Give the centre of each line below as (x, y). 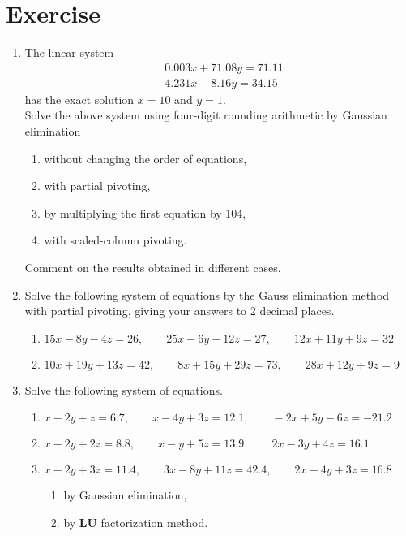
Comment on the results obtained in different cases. (153, 267)
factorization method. (154, 522)
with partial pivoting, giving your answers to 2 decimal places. (179, 311)
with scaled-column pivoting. (115, 240)
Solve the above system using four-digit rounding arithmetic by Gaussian (206, 115)
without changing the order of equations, (145, 158)
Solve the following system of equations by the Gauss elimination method (207, 294)
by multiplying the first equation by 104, (145, 212)
